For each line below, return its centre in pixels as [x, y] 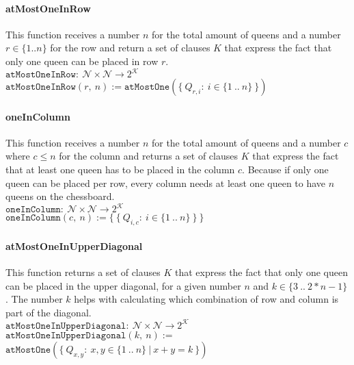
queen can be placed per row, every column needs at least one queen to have [166, 182]
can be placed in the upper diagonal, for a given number [123, 285]
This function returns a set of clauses [83, 272]
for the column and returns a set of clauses [149, 156]
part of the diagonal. [49, 312]
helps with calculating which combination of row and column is [206, 299]
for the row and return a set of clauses [130, 48]
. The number [34, 299]
